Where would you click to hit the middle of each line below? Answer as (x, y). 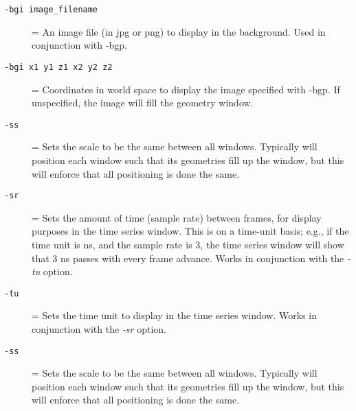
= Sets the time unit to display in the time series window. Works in (175, 315)
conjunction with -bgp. (79, 45)
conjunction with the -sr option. (99, 329)
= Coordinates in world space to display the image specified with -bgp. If (186, 89)
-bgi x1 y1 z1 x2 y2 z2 (58, 67)
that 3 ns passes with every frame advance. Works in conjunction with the (188, 258)
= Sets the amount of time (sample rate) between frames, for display (177, 217)
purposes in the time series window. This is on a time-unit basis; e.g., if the (190, 231)
